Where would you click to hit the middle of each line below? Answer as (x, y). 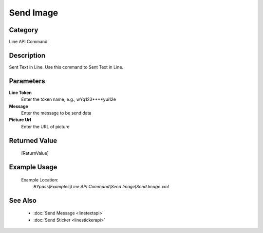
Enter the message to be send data (56, 113)
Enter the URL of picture (46, 126)
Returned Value (33, 140)
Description (27, 55)
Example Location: (40, 179)
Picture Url (20, 120)
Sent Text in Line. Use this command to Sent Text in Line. (66, 67)
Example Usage (33, 167)
